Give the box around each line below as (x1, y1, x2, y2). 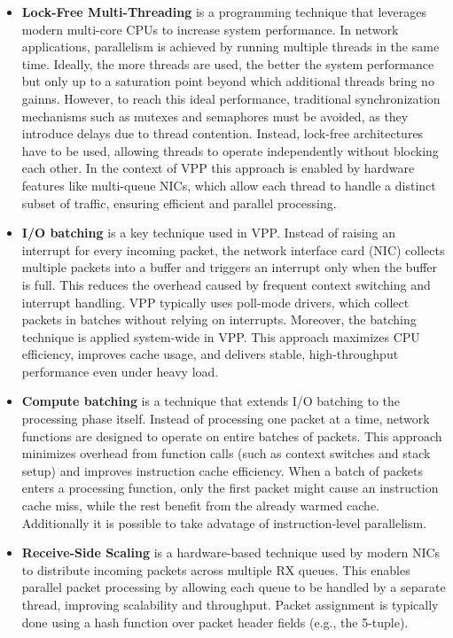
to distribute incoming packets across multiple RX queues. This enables (21, 560, 410, 579)
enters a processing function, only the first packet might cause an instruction (21, 478, 439, 497)
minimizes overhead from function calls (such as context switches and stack (21, 444, 431, 463)
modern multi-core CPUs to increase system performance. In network (21, 19, 399, 38)
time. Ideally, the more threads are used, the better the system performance (21, 54, 434, 73)
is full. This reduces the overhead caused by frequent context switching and (21, 275, 431, 293)
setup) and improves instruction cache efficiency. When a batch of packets (21, 461, 424, 479)
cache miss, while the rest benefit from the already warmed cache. (21, 496, 380, 515)
